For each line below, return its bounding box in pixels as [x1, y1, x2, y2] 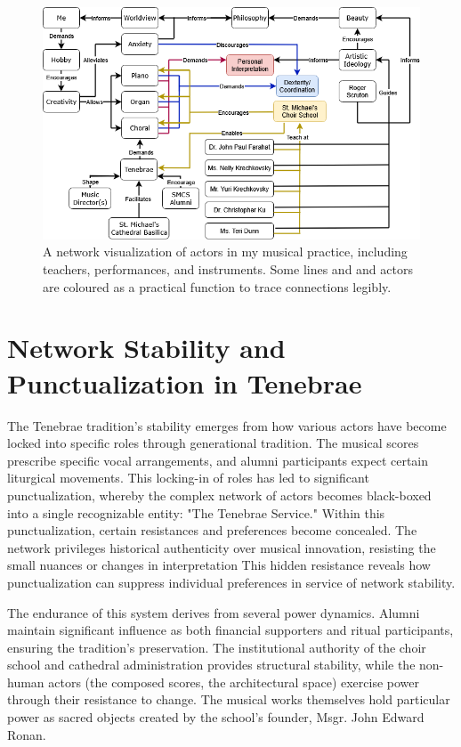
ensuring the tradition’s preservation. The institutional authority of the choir [7, 637, 426, 656]
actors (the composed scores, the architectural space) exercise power [48, 672, 420, 691]
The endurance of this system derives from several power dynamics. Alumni [7, 603, 420, 621]
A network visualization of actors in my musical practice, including [43, 242, 408, 261]
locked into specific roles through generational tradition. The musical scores [7, 434, 419, 452]
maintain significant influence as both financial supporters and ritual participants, [7, 621, 454, 639]
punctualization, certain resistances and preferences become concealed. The [7, 521, 417, 540]
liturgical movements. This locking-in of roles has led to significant [7, 468, 369, 487]
